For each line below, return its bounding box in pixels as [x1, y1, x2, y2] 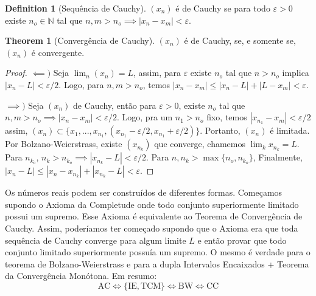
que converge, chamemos [154, 137, 246, 150]
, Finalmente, [253, 151, 303, 163]
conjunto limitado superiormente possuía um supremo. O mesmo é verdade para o [5, 246, 311, 258]
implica [282, 66, 309, 79]
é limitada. [270, 124, 310, 137]
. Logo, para [58, 78, 104, 91]
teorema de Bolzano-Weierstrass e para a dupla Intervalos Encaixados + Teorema [5, 257, 309, 270]
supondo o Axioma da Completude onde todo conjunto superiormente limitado [5, 198, 299, 210]
